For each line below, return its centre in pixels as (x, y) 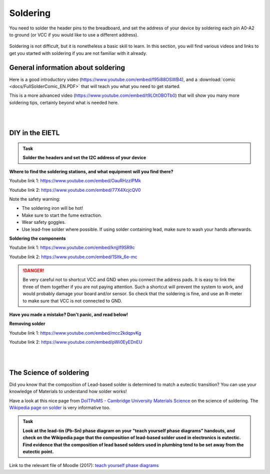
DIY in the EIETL (34, 133)
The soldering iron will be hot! (52, 208)
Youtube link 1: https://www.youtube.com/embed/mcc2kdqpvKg (75, 333)
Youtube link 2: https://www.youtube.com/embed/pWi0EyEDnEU (76, 342)
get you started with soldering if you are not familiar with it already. (78, 53)
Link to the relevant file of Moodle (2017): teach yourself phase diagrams (84, 466)
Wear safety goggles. (44, 222)
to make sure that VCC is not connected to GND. (72, 301)
